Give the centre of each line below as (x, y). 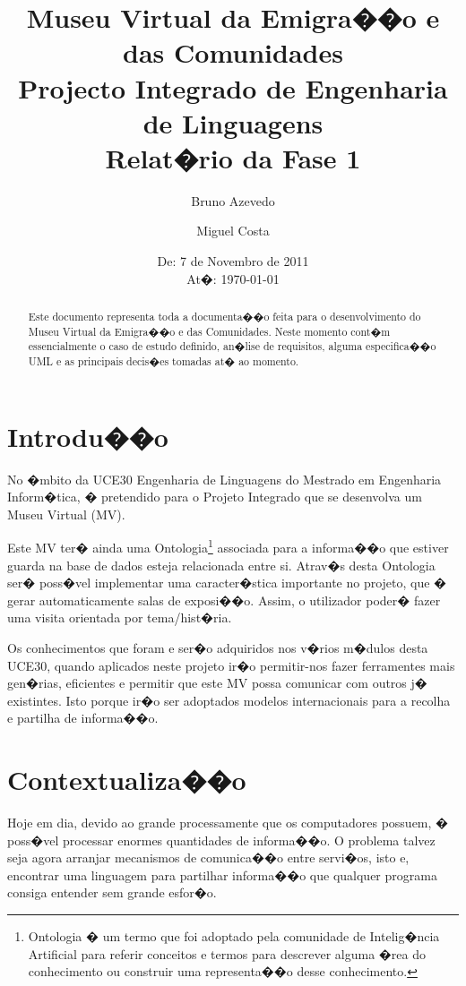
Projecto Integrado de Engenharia (233, 87)
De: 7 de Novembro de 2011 (233, 261)
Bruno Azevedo (233, 200)
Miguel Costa (233, 231)
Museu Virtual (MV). (66, 514)
